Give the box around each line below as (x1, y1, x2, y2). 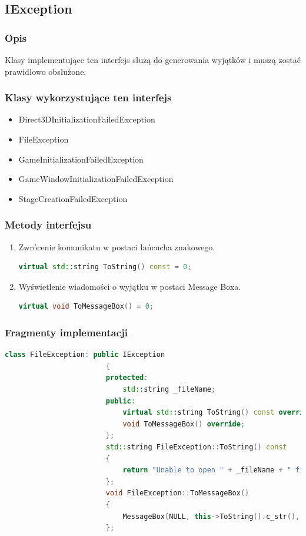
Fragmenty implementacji (5, 325, 128, 339)
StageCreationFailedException (18, 192, 128, 204)
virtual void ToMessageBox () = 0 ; (18, 302, 154, 311)
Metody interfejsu (5, 217, 92, 232)
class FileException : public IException (5, 350, 165, 359)
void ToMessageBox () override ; (122, 419, 245, 428)
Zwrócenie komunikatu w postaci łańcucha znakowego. (18, 240, 215, 253)
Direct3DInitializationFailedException (18, 113, 155, 125)
